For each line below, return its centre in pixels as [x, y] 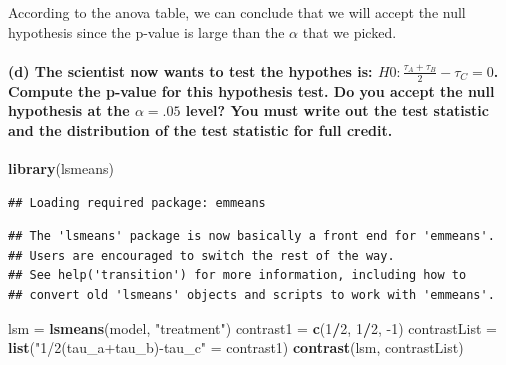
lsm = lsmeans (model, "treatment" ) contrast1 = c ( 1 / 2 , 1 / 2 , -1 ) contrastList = [252, 327]
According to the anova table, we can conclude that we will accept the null [237, 12]
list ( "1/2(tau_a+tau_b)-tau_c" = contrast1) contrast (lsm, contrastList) [236, 347]
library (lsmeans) [61, 168]
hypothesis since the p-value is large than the [146, 31]
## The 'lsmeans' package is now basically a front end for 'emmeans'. [251, 236]
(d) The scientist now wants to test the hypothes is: [190, 70]
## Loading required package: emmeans [137, 202]
